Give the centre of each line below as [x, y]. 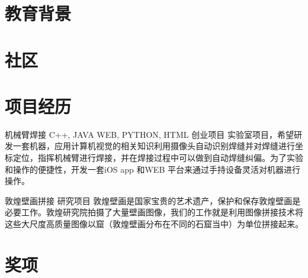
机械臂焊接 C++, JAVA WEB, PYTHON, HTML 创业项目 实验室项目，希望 [149, 134]
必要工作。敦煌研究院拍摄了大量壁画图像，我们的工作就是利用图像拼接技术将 [154, 212]
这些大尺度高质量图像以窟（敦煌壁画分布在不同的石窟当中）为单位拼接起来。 [154, 224]
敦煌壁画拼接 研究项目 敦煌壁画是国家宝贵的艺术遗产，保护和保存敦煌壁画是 [153, 200]
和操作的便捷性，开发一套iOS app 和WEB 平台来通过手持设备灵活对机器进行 [153, 169]
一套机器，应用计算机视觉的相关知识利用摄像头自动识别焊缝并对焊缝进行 [154, 146]
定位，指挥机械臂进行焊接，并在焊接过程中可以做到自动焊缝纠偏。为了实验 [158, 158]
